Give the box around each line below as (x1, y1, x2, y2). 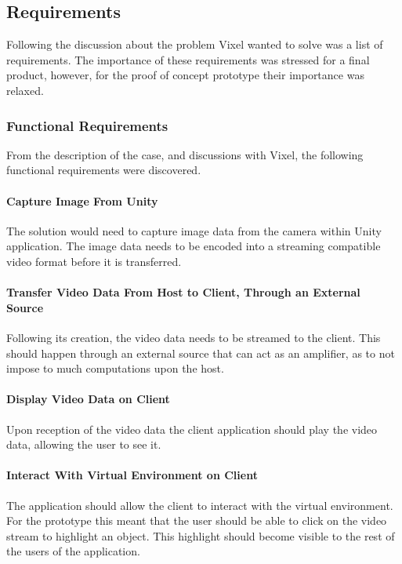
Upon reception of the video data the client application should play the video (6, 420, 378, 437)
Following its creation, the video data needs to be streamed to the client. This (6, 329, 381, 345)
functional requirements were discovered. (6, 162, 201, 178)
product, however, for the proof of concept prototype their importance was (6, 67, 364, 83)
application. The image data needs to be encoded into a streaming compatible (6, 238, 381, 254)
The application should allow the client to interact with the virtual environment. (6, 497, 393, 513)
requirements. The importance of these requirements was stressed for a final (6, 51, 370, 67)
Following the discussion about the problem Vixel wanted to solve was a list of (6, 36, 383, 53)
